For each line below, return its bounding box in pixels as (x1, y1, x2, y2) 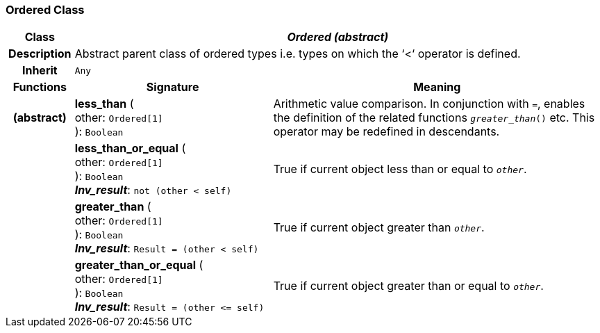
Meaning (413, 80, 461, 95)
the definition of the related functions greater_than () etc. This (273, 111, 595, 125)
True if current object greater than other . (273, 220, 485, 235)
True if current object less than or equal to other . (273, 162, 527, 177)
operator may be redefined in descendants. (273, 124, 500, 139)
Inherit (22, 63, 58, 78)
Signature (146, 80, 199, 95)
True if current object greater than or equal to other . (273, 279, 544, 293)
